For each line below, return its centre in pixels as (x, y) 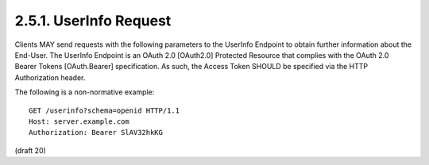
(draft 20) (31, 150)
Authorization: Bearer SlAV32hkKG (96, 132)
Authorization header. (50, 77)
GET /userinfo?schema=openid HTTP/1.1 (104, 110)
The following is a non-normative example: (85, 92)
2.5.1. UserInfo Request (93, 21)
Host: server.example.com (79, 121)
